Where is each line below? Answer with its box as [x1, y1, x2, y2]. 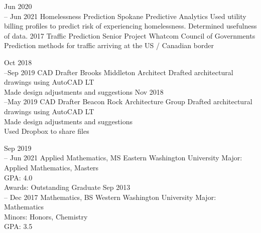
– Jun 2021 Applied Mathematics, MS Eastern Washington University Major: [4, 152, 242, 163]
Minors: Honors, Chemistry [4, 211, 88, 221]
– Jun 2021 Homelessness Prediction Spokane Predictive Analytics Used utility [4, 11, 246, 21]
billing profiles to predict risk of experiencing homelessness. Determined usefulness [4, 21, 257, 31]
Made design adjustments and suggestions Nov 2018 [4, 86, 164, 97]
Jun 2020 [4, 1, 32, 11]
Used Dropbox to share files [4, 126, 89, 136]
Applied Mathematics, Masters [4, 162, 99, 172]
